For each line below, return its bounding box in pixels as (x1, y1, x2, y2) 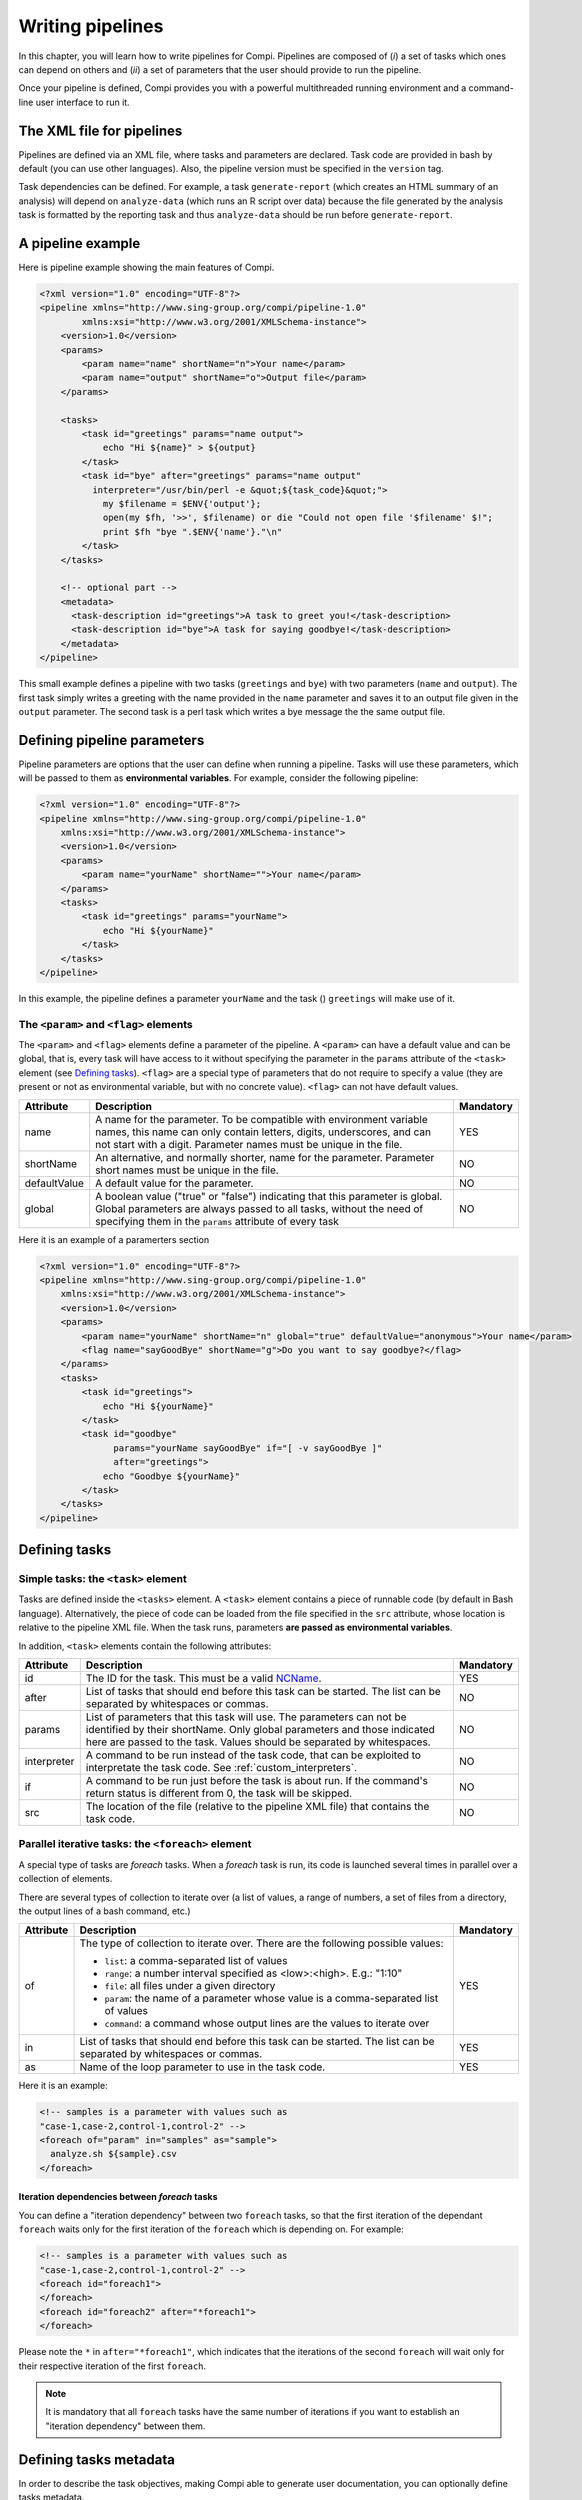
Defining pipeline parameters (18, 731, 205, 749)
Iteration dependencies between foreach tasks (18, 2191, 218, 2203)
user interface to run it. (35, 96, 130, 108)
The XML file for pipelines (18, 122, 183, 139)
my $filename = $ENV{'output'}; (102, 498, 262, 509)
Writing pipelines (18, 15, 164, 37)
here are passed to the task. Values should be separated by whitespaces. (85, 1735, 431, 1749)
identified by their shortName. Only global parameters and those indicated (85, 1722, 435, 1736)
